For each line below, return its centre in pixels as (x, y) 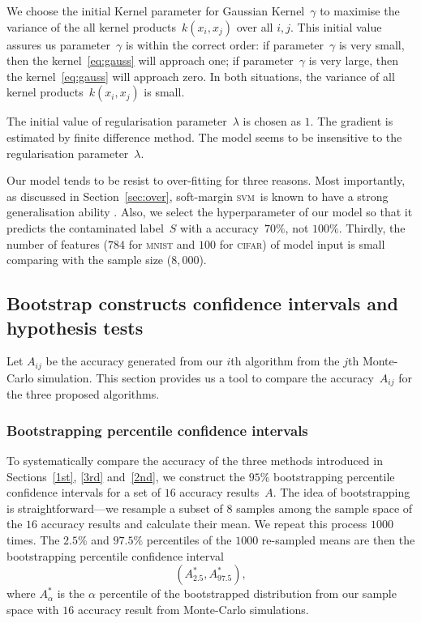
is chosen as (272, 121)
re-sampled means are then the (338, 540)
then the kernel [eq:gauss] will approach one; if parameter (150, 60)
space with (33, 609)
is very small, (372, 44)
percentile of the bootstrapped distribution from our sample (248, 593)
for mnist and (162, 243)
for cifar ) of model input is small (302, 243)
